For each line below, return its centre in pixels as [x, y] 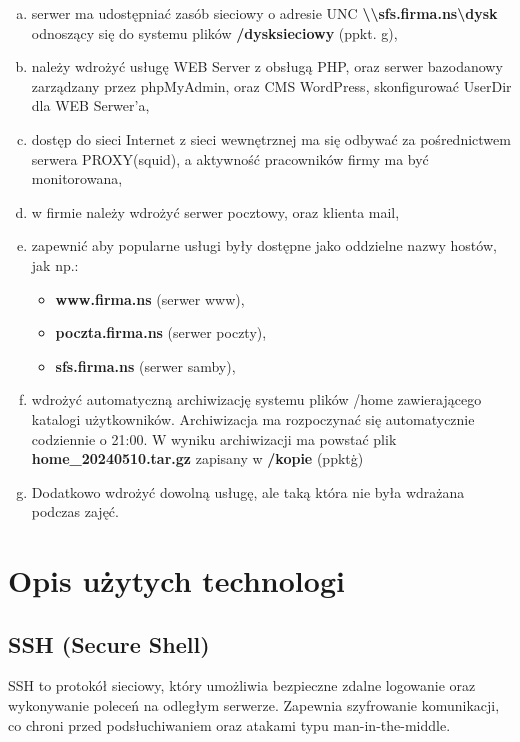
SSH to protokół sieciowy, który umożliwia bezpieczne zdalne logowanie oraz [242, 685]
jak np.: [55, 264]
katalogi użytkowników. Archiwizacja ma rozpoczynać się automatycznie [253, 418]
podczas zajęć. [75, 511]
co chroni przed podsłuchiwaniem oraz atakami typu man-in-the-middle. [229, 724]
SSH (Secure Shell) [109, 643]
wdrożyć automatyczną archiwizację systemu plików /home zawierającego [256, 399]
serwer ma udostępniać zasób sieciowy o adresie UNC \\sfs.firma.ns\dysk [264, 13]
